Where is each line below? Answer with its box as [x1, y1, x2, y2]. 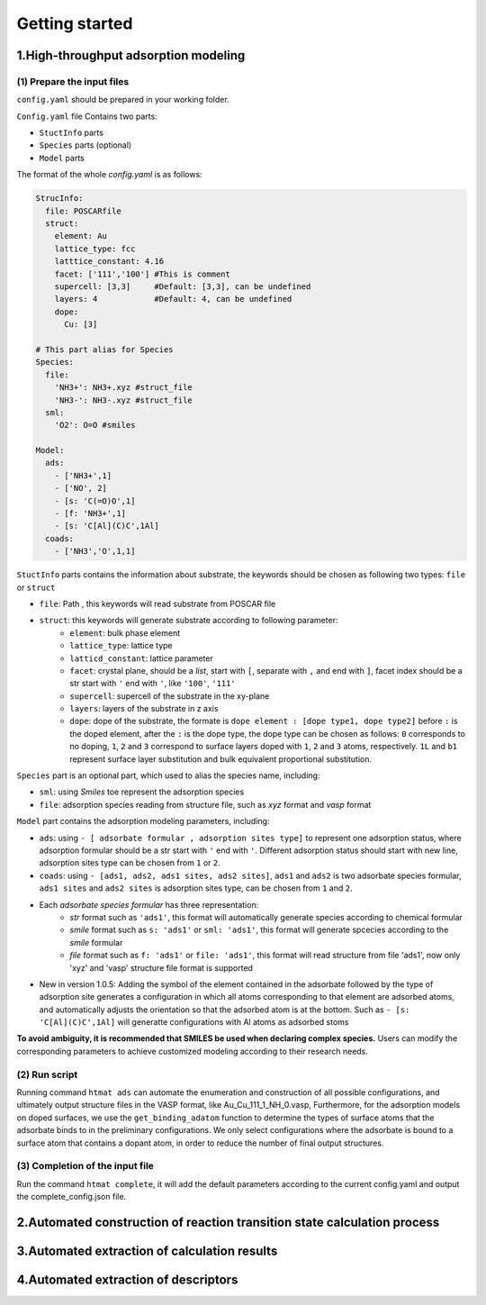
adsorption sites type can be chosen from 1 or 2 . [39, 857, 220, 868]
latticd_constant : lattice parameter [69, 653, 213, 664]
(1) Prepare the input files [16, 75, 130, 87]
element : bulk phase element [69, 627, 181, 639]
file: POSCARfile [45, 205, 121, 216]
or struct [16, 582, 56, 593]
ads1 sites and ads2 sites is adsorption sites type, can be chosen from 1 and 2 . [39, 883, 353, 893]
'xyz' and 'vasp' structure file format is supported [69, 962, 254, 973]
